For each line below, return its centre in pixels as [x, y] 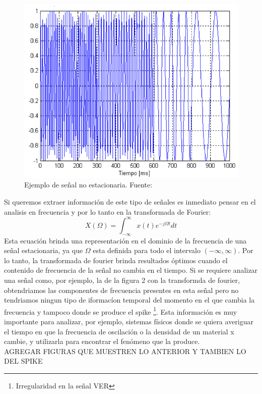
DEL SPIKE [23, 361]
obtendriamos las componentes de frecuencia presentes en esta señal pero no [121, 290]
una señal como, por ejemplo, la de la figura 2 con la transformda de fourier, [122, 280]
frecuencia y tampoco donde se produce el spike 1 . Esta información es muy [121, 311]
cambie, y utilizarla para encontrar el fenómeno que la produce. [102, 341]
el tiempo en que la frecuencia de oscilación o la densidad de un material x [119, 331]
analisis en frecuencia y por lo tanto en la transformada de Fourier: [108, 211]
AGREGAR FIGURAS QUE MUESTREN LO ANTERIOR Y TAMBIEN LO [125, 351]
